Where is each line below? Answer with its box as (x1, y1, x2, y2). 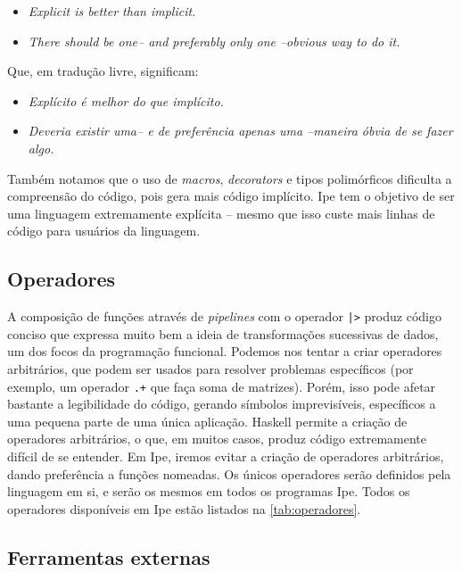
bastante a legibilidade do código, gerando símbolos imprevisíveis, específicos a (7, 394, 436, 413)
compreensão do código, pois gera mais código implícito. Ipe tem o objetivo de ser (7, 187, 455, 205)
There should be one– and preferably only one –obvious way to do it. (28, 31, 400, 50)
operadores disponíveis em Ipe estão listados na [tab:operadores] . (7, 499, 361, 518)
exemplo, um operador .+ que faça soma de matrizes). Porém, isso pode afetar (7, 377, 436, 395)
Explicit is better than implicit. (28, 2, 196, 20)
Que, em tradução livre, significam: (7, 62, 199, 80)
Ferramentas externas (7, 543, 210, 570)
